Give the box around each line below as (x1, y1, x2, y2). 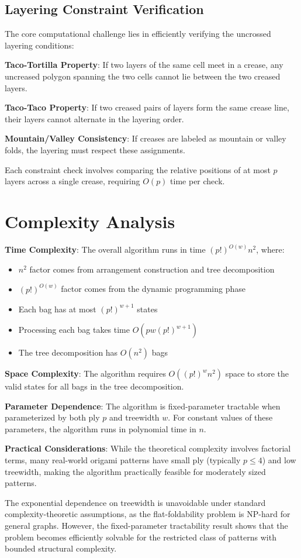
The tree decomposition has (18, 346, 118, 359)
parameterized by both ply (5, 411, 100, 423)
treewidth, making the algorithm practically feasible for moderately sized (5, 465, 266, 477)
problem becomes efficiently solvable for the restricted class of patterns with (5, 531, 276, 543)
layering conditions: (5, 39, 74, 51)
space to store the (225, 367, 289, 380)
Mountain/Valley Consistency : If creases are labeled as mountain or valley (5, 132, 286, 144)
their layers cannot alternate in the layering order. (5, 112, 184, 125)
